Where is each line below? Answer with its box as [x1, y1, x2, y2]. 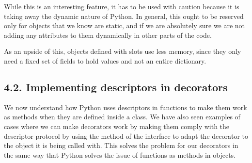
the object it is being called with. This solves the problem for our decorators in [4, 140, 238, 150]
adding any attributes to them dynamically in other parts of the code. [4, 30, 212, 40]
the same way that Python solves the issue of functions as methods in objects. [4, 149, 236, 160]
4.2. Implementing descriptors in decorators [4, 79, 228, 94]
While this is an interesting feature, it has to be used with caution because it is [4, 1, 239, 11]
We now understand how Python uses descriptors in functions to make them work [4, 102, 247, 112]
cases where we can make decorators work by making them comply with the [4, 121, 230, 131]
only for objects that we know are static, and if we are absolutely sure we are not [4, 20, 245, 31]
